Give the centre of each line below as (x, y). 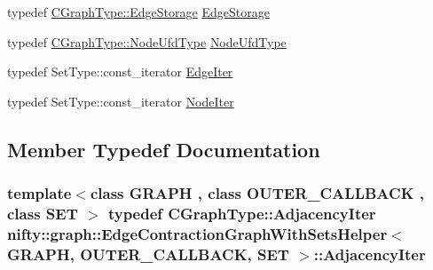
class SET (43, 213)
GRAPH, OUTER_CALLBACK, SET (148, 254)
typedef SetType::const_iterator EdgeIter (120, 71)
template (39, 193)
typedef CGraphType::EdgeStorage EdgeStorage (138, 12)
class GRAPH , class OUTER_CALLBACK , (257, 193)
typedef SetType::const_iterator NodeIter (121, 101)
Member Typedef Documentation (164, 149)
